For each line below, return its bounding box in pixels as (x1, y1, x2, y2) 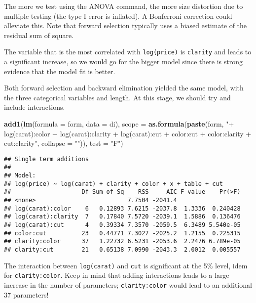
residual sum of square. (4, 30, 74, 40)
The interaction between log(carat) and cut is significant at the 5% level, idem (4, 260, 248, 270)
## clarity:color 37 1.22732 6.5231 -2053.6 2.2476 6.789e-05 (4, 238, 241, 245)
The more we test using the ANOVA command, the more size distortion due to (4, 1, 243, 11)
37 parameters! (4, 289, 49, 300)
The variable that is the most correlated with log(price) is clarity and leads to (4, 46, 252, 57)
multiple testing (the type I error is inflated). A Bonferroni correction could (4, 10, 232, 21)
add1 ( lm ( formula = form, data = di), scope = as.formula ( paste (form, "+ (4, 119, 234, 129)
